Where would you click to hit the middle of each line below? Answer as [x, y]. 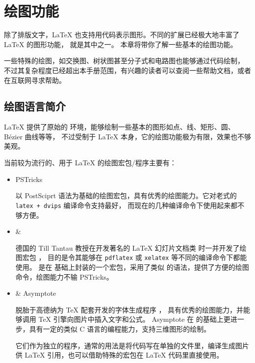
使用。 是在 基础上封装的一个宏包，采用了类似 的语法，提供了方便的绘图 [132, 267]
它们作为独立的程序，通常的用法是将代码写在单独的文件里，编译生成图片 [132, 345]
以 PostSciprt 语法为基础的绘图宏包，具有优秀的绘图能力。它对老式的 [126, 195]
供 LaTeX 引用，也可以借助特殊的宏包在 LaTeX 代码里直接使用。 [119, 355]
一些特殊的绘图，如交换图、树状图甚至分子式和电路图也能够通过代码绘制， [124, 61]
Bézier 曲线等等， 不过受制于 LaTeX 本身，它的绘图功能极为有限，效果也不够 [127, 136]
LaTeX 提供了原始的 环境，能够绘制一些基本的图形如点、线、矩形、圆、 [119, 127]
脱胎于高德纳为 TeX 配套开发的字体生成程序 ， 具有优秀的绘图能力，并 [129, 309]
